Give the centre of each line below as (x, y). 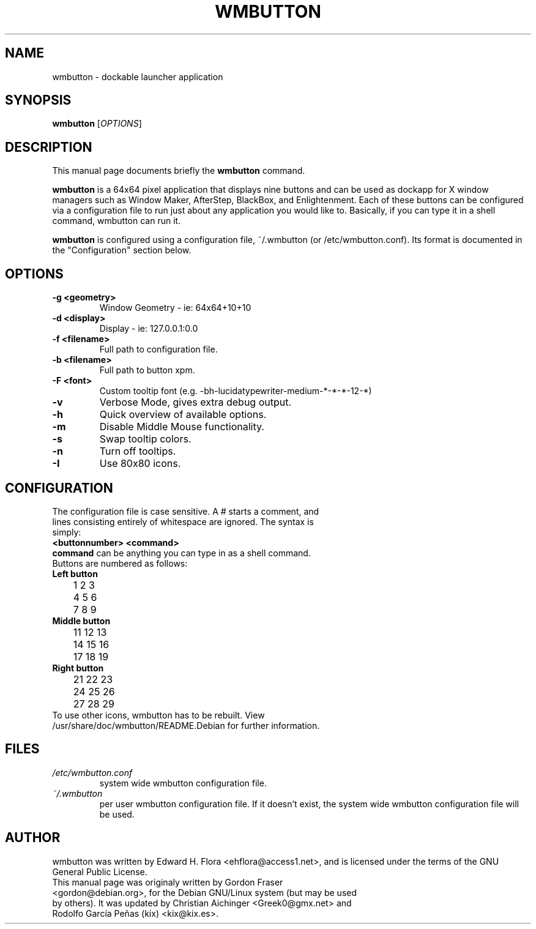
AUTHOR (33, 838)
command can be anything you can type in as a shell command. (181, 553)
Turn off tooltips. (138, 451)
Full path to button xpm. (147, 370)
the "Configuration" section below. (122, 250)
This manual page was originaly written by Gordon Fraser (168, 882)
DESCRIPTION (49, 147)
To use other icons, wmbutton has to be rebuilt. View (158, 715)
